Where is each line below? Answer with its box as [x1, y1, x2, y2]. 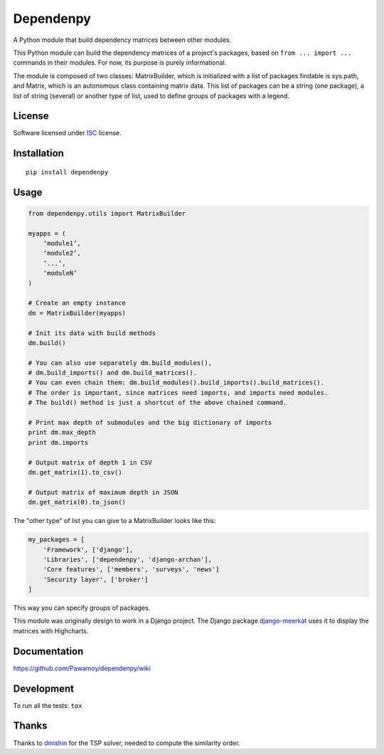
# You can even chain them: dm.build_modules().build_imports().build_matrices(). [28, 379, 325, 387]
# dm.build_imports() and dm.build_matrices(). [28, 369, 197, 377]
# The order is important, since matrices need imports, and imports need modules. [28, 389, 329, 396]
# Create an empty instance [28, 299, 126, 307]
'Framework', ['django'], [43, 545, 134, 554]
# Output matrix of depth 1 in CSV [28, 458, 152, 466]
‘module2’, [43, 249, 81, 258]
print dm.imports [28, 438, 89, 446]
